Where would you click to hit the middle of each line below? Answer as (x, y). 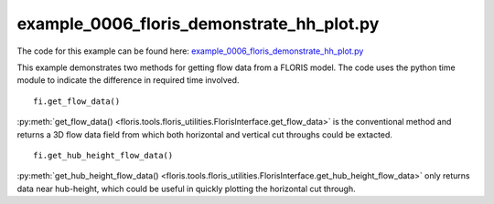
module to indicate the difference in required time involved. (128, 80)
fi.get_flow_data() (77, 101)
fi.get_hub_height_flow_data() (103, 155)
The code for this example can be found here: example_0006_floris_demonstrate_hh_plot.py (190, 51)
